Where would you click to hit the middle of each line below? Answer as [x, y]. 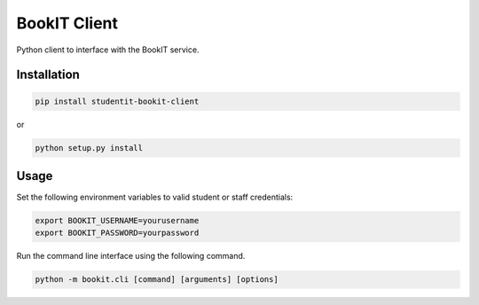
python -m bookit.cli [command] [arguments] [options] [157, 280]
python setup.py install [89, 148]
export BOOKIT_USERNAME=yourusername [117, 220]
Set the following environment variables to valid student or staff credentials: [155, 197]
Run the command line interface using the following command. [131, 256]
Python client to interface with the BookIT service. [108, 50]
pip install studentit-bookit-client [117, 101]
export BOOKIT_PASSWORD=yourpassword [117, 233]
